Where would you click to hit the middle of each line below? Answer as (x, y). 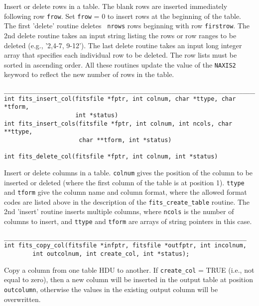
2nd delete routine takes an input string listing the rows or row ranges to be (120, 35)
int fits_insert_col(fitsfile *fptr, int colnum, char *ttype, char (120, 99)
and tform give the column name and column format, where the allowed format (126, 192)
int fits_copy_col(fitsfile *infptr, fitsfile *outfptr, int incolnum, (125, 246)
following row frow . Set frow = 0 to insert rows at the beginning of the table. (123, 16)
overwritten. (22, 299)
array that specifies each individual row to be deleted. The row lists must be (121, 55)
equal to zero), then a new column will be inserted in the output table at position (129, 279)
